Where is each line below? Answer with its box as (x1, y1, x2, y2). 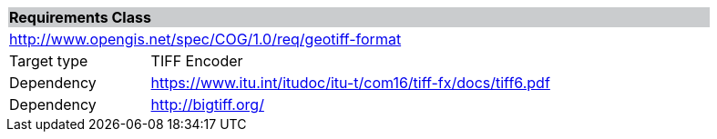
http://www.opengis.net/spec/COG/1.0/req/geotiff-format (9, 30, 402, 48)
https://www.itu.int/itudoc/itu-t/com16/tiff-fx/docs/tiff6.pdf (150, 74, 550, 92)
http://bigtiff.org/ (150, 95, 264, 114)
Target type (9, 52, 88, 70)
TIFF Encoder (150, 52, 243, 70)
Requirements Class (9, 8, 151, 26)
